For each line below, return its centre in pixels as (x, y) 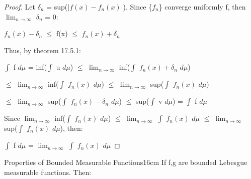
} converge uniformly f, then (202, 7)
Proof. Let (20, 7)
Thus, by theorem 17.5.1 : (43, 50)
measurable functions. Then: (48, 172)
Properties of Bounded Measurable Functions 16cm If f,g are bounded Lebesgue (126, 162)
